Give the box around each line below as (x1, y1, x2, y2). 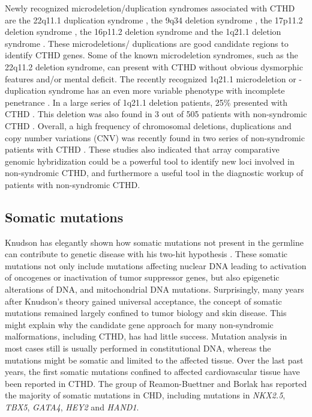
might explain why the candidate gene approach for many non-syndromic (5, 318, 274, 330)
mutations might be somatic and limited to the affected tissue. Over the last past (5, 353, 304, 366)
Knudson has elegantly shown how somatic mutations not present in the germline (5, 236, 304, 248)
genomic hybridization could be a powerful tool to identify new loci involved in (5, 154, 295, 167)
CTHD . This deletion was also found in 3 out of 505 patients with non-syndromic (5, 108, 307, 120)
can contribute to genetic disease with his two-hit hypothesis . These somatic (5, 248, 288, 260)
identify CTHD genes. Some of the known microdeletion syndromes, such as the (5, 49, 298, 61)
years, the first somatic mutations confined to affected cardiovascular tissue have (5, 365, 300, 378)
